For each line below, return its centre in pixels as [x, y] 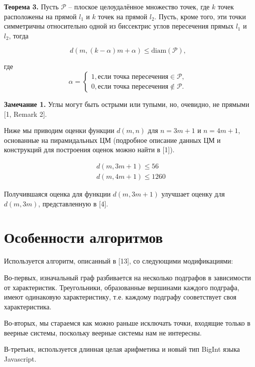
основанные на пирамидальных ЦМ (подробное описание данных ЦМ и [112, 140]
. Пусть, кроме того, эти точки [200, 16]
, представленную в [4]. [73, 203]
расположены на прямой [40, 16]
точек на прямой [123, 16]
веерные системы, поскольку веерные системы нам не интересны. [103, 332]
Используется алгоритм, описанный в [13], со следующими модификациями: [119, 261]
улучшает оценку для [193, 194]
